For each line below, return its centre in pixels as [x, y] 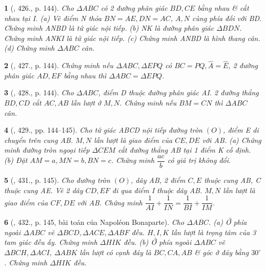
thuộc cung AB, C [232, 180]
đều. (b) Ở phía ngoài [158, 242]
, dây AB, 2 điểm [158, 180]
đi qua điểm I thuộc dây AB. [157, 190]
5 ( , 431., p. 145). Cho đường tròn [57, 180]
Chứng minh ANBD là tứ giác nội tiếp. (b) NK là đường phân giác [109, 28]
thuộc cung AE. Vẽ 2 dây [44, 190]
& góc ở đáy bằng [222, 252]
